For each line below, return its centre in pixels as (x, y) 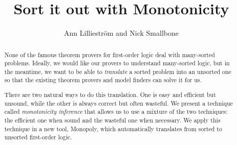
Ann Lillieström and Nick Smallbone (121, 33)
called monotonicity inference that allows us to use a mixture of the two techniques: (116, 112)
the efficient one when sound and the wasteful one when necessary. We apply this (112, 120)
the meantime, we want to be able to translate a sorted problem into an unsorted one (118, 71)
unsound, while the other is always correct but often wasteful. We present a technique (118, 103)
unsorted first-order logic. (38, 137)
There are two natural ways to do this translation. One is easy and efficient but (110, 95)
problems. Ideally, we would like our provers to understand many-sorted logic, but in (117, 63)
